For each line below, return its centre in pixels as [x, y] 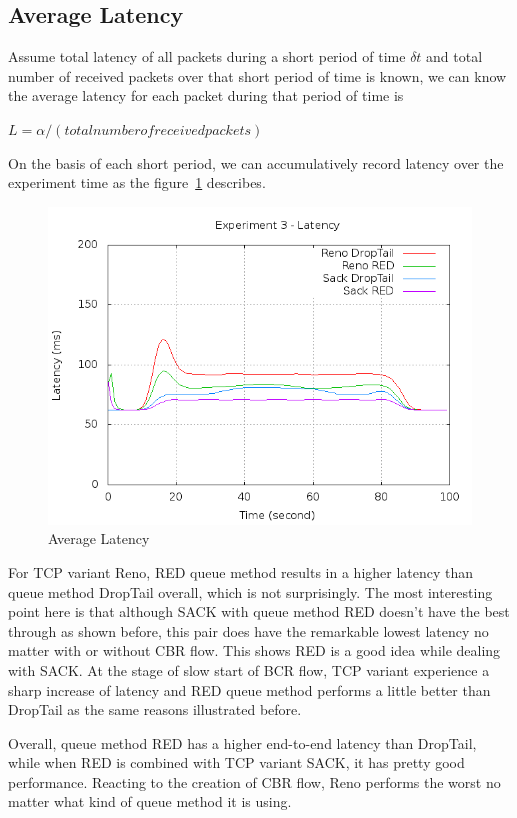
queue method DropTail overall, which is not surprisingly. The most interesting [250, 591]
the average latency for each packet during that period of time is [206, 95]
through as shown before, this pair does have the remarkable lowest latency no [248, 630]
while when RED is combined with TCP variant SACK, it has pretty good [236, 762]
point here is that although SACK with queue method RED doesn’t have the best [259, 611]
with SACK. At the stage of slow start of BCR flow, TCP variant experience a [249, 669]
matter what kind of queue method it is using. [150, 801]
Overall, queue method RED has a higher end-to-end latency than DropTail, [242, 742]
